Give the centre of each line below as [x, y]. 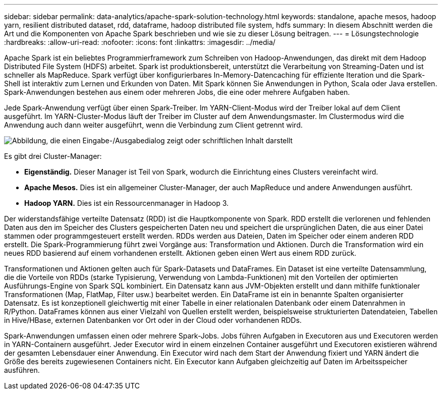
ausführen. [22, 370]
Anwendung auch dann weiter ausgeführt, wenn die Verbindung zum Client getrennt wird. [153, 125]
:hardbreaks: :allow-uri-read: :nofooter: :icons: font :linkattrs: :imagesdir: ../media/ [140, 42]
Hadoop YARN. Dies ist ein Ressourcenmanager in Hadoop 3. [127, 203]
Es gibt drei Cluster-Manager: [53, 156]
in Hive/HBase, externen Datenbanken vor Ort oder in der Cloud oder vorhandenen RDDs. [153, 320]
